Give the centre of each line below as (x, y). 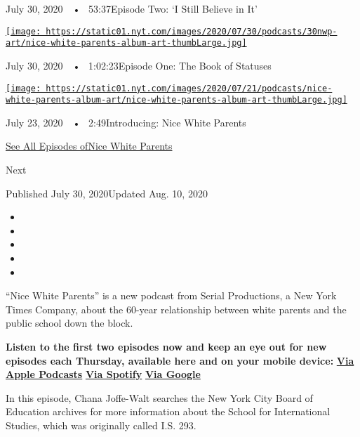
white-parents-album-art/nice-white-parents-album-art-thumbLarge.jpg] (176, 100)
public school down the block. (69, 323)
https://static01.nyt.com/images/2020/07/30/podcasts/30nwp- (192, 31)
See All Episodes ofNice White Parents (89, 146)
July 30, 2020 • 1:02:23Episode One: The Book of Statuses (139, 65)
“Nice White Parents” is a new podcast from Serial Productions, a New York (171, 295)
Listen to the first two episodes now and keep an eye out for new (166, 346)
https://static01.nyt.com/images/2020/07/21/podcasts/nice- (189, 88)
